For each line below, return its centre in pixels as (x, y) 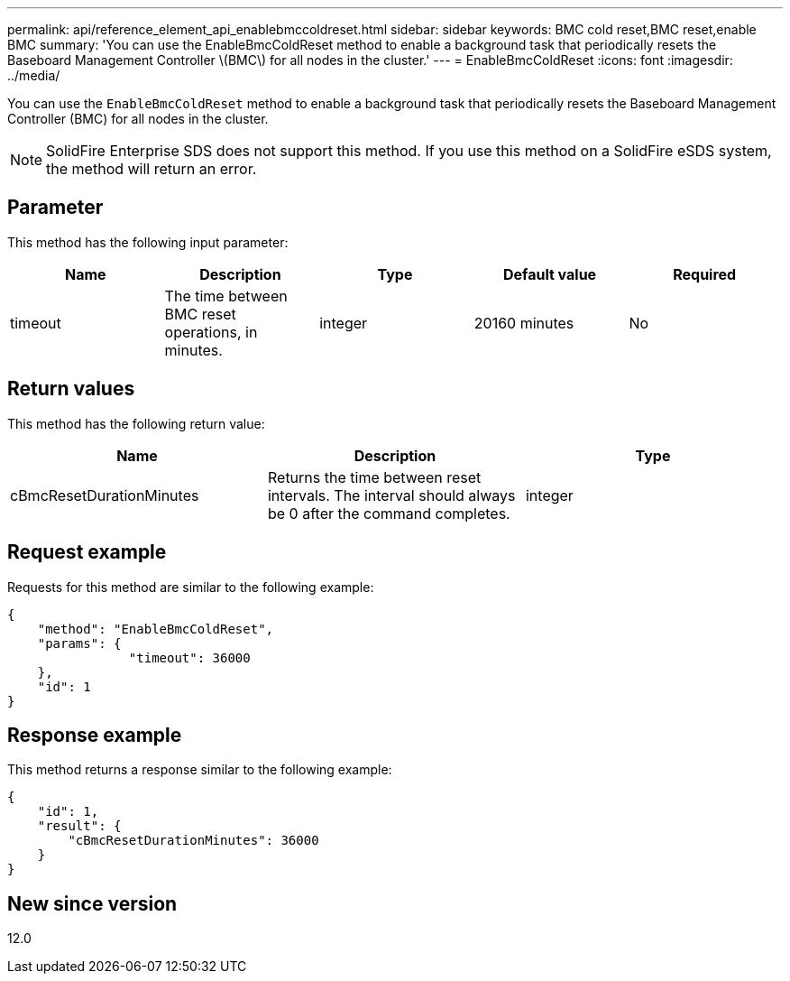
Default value (550, 274)
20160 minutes (524, 323)
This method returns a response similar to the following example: (200, 770)
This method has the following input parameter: (148, 242)
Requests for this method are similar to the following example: (191, 587)
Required (705, 274)
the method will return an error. (152, 169)
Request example (87, 552)
